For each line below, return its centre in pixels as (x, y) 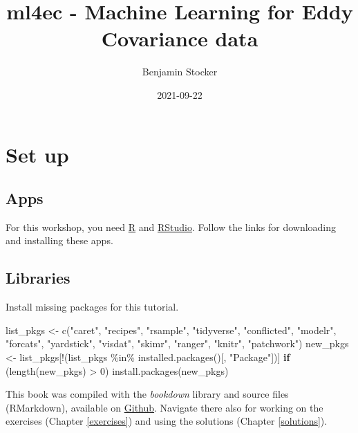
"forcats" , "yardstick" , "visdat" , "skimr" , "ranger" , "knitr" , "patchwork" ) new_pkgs (177, 343)
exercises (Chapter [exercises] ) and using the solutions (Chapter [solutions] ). (167, 421)
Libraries (38, 278)
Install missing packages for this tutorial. (92, 307)
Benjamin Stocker (180, 72)
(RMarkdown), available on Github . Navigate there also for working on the (164, 407)
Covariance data (180, 38)
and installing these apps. (59, 240)
